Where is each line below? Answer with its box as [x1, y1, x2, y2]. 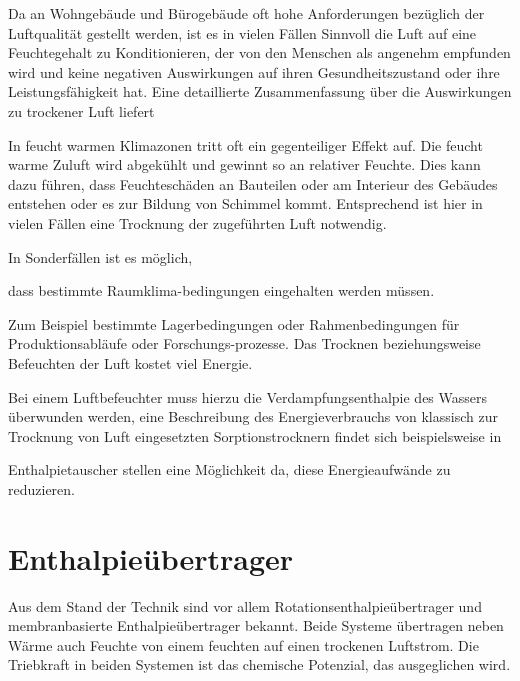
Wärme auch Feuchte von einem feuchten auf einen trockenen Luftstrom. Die [8, 634, 479, 655]
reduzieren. [8, 478, 75, 499]
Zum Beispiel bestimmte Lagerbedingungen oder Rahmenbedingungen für [8, 313, 460, 334]
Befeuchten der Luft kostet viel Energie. [8, 352, 253, 373]
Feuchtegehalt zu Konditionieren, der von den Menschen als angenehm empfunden [8, 42, 511, 63]
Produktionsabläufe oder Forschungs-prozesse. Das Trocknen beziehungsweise [8, 333, 481, 354]
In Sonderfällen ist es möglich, [8, 246, 193, 267]
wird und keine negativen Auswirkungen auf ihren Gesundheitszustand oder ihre [8, 61, 500, 82]
